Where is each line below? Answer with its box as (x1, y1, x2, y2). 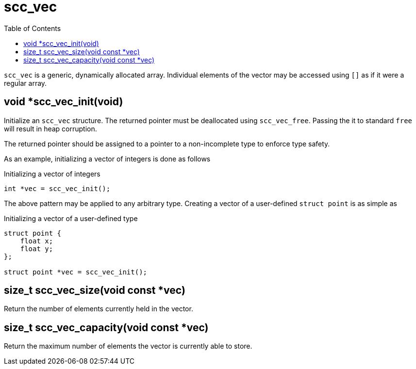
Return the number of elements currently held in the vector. (4, 305, 193, 313)
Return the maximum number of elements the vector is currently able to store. (4, 342, 252, 351)
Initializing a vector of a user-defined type (4, 214, 138, 223)
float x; (20, 237, 53, 245)
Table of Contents (4, 24, 61, 32)
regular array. (4, 79, 47, 87)
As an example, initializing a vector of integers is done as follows (4, 154, 211, 163)
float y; (20, 244, 53, 253)
